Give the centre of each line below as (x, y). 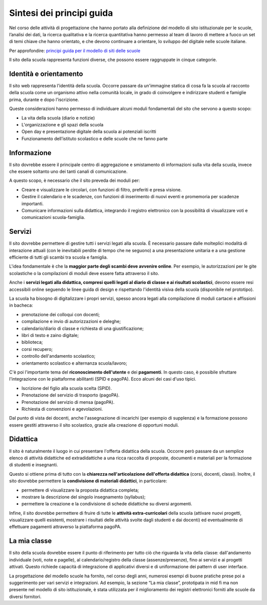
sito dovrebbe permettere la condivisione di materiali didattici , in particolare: (88, 481)
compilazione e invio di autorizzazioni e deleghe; (71, 322)
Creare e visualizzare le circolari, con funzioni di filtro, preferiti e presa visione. (102, 190)
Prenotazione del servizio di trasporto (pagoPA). (70, 395)
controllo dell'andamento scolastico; (59, 356)
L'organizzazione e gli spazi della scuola (63, 124)
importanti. (33, 204)
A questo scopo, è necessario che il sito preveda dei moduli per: (75, 180)
